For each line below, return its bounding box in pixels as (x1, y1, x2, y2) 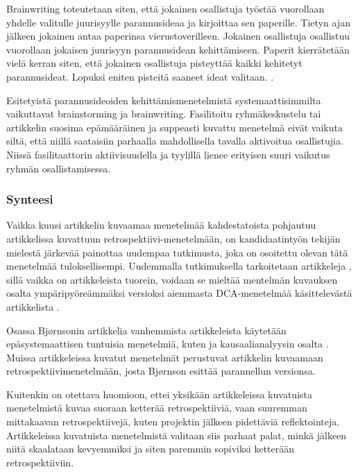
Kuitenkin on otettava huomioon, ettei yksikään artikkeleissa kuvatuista (6, 386, 312, 401)
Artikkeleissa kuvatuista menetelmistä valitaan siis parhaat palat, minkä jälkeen (6, 427, 347, 442)
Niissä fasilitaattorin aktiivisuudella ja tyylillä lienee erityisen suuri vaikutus (6, 147, 330, 161)
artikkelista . (6, 299, 60, 313)
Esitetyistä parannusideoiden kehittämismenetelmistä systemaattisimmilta (6, 92, 321, 107)
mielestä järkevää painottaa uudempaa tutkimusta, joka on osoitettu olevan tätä (6, 245, 348, 259)
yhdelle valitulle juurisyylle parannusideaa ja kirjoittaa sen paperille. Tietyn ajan (6, 15, 350, 29)
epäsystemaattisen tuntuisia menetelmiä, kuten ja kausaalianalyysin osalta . (6, 336, 329, 351)
